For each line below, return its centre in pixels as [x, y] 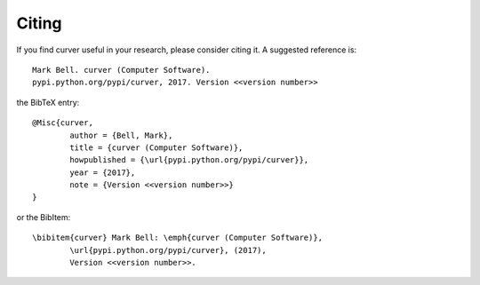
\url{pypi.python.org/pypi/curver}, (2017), [168, 250]
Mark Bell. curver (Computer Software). [121, 70]
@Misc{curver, [63, 123]
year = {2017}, [103, 172]
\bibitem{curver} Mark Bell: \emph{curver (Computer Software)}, [178, 238]
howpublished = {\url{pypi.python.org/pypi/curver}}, [189, 160]
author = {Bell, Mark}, [121, 135]
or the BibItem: [44, 217]
